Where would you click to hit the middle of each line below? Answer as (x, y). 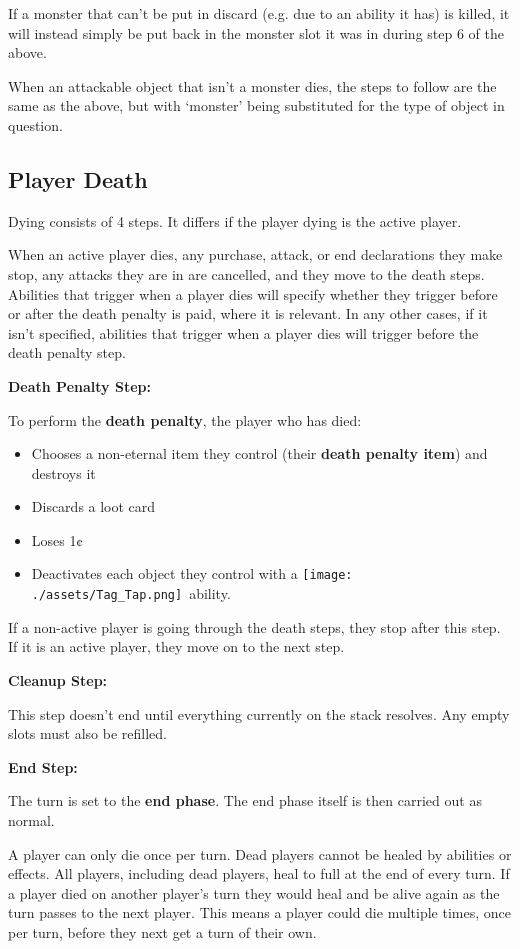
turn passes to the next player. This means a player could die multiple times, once (259, 912)
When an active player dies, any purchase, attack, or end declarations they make (255, 254)
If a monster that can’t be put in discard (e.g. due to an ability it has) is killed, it (259, 13)
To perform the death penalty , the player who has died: (185, 419)
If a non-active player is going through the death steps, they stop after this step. (254, 626)
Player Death (78, 178)
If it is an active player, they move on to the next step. (176, 646)
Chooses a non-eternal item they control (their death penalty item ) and (259, 453)
